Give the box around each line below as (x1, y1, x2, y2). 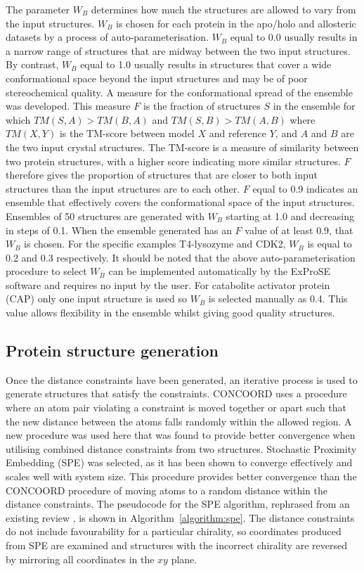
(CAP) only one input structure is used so (6, 291, 188, 306)
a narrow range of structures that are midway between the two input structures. (6, 43, 351, 58)
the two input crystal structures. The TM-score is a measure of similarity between (6, 139, 359, 154)
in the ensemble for (273, 98, 356, 113)
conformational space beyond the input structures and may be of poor (6, 70, 308, 85)
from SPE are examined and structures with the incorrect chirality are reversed (6, 537, 347, 552)
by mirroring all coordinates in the (6, 551, 155, 566)
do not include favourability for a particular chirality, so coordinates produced (6, 524, 342, 539)
